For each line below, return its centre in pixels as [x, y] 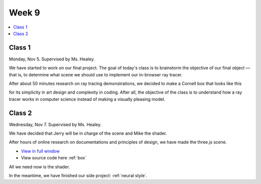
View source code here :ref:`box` [54, 158]
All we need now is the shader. [39, 167]
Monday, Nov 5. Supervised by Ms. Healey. [52, 59]
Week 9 [25, 13]
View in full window [40, 151]
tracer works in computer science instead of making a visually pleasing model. [87, 99]
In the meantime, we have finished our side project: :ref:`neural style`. [78, 176]
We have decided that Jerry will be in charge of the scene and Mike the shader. [88, 133]
